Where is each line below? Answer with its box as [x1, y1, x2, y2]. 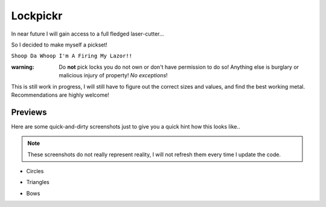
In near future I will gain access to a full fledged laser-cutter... [11, 30, 164, 37]
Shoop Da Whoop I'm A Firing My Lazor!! [11, 53, 133, 60]
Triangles [26, 179, 50, 186]
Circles [26, 167, 44, 174]
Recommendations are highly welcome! [11, 91, 110, 98]
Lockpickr [11, 9, 63, 22]
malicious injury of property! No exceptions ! [59, 72, 168, 79]
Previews [11, 107, 47, 117]
